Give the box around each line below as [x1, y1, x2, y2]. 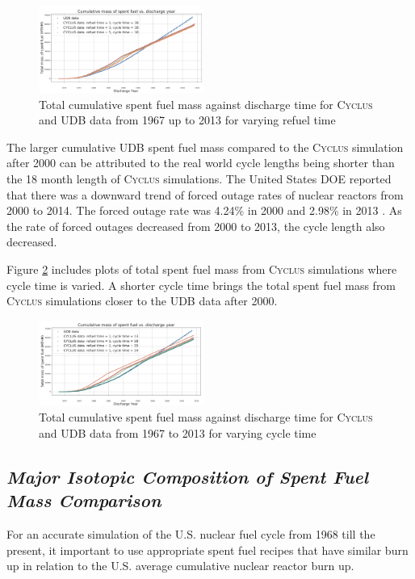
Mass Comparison [6, 488, 161, 513]
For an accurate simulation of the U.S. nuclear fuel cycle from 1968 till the [6, 526, 375, 543]
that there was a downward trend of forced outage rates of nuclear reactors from [6, 186, 404, 203]
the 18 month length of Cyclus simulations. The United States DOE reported [6, 170, 392, 187]
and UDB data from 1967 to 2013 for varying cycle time [39, 424, 316, 441]
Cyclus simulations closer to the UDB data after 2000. [6, 292, 278, 309]
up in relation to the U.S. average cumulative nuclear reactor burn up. [6, 557, 354, 574]
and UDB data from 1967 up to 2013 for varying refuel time [39, 111, 336, 128]
